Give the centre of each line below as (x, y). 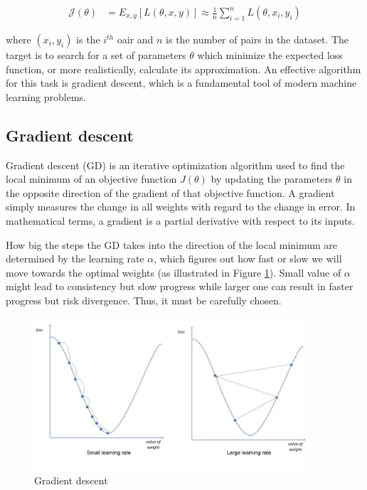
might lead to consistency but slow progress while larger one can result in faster (180, 286)
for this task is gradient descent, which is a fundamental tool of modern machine (181, 83)
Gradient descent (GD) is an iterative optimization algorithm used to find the (175, 165)
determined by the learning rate (75, 259)
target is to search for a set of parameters (96, 55)
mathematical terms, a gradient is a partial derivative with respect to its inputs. (180, 220)
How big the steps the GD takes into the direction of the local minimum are (172, 244)
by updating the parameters (272, 179)
